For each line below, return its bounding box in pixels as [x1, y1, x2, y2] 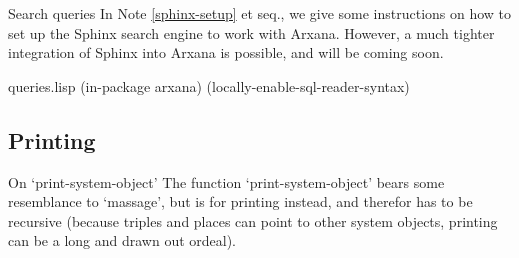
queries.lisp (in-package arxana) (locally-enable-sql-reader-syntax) [8, 75, 410, 96]
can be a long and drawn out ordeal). [8, 230, 236, 251]
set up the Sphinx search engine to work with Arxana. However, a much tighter [8, 22, 495, 43]
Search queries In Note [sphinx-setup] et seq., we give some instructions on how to [8, 3, 512, 23]
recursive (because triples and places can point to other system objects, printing [8, 210, 498, 231]
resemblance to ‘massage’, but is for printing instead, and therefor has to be [8, 191, 473, 212]
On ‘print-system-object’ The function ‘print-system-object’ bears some [8, 171, 445, 192]
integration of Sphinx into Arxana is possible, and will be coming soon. [8, 42, 444, 63]
